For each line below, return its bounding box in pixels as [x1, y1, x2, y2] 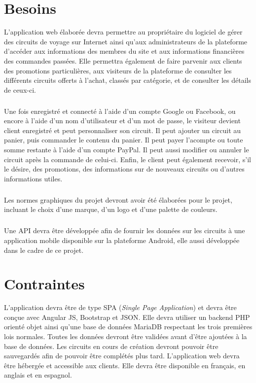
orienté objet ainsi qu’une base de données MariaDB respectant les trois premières [4, 321, 253, 332]
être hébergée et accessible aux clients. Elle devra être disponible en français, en [4, 360, 246, 370]
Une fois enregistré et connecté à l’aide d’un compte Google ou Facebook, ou [4, 105, 236, 116]
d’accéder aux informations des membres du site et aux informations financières [4, 46, 245, 56]
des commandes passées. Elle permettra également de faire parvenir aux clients [4, 55, 242, 66]
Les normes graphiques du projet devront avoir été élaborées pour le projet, [4, 194, 232, 205]
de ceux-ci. [4, 84, 36, 95]
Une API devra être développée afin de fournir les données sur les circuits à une [4, 225, 245, 236]
